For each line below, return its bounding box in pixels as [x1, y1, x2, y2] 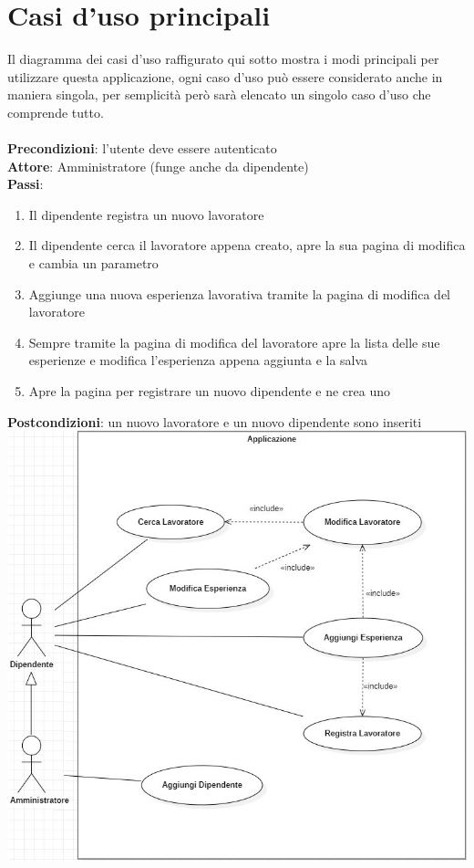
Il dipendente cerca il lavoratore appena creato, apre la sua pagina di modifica [28, 235, 466, 255]
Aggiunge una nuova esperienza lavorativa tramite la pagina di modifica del [28, 284, 451, 303]
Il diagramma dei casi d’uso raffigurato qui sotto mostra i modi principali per [7, 49, 439, 68]
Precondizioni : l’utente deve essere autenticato [7, 139, 277, 158]
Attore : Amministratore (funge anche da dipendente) [7, 156, 309, 175]
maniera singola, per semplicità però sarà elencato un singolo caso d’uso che [7, 85, 431, 104]
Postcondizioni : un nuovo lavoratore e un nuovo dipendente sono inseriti [7, 412, 422, 431]
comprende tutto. [7, 102, 104, 121]
